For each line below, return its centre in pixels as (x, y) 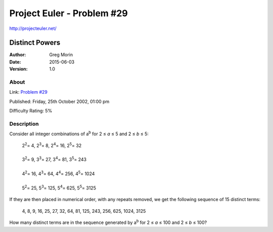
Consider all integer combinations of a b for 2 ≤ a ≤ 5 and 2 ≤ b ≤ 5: (79, 133)
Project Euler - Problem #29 (69, 13)
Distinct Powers (35, 43)
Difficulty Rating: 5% (31, 111)
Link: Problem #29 (29, 92)
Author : (18, 55)
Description (24, 124)
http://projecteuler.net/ (33, 28)
